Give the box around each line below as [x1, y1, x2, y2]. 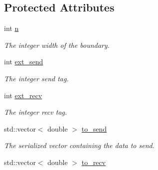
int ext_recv [4, 90, 42, 100]
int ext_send [4, 56, 43, 67]
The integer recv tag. [4, 107, 67, 117]
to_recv [81, 157, 106, 167]
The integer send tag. [4, 73, 69, 83]
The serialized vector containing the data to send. [4, 140, 155, 151]
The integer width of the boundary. [4, 39, 110, 50]
